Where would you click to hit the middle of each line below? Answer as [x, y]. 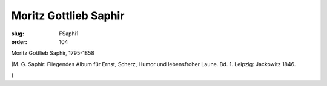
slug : [18, 34]
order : [19, 41]
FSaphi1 [69, 34]
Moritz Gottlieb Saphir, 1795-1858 [53, 53]
